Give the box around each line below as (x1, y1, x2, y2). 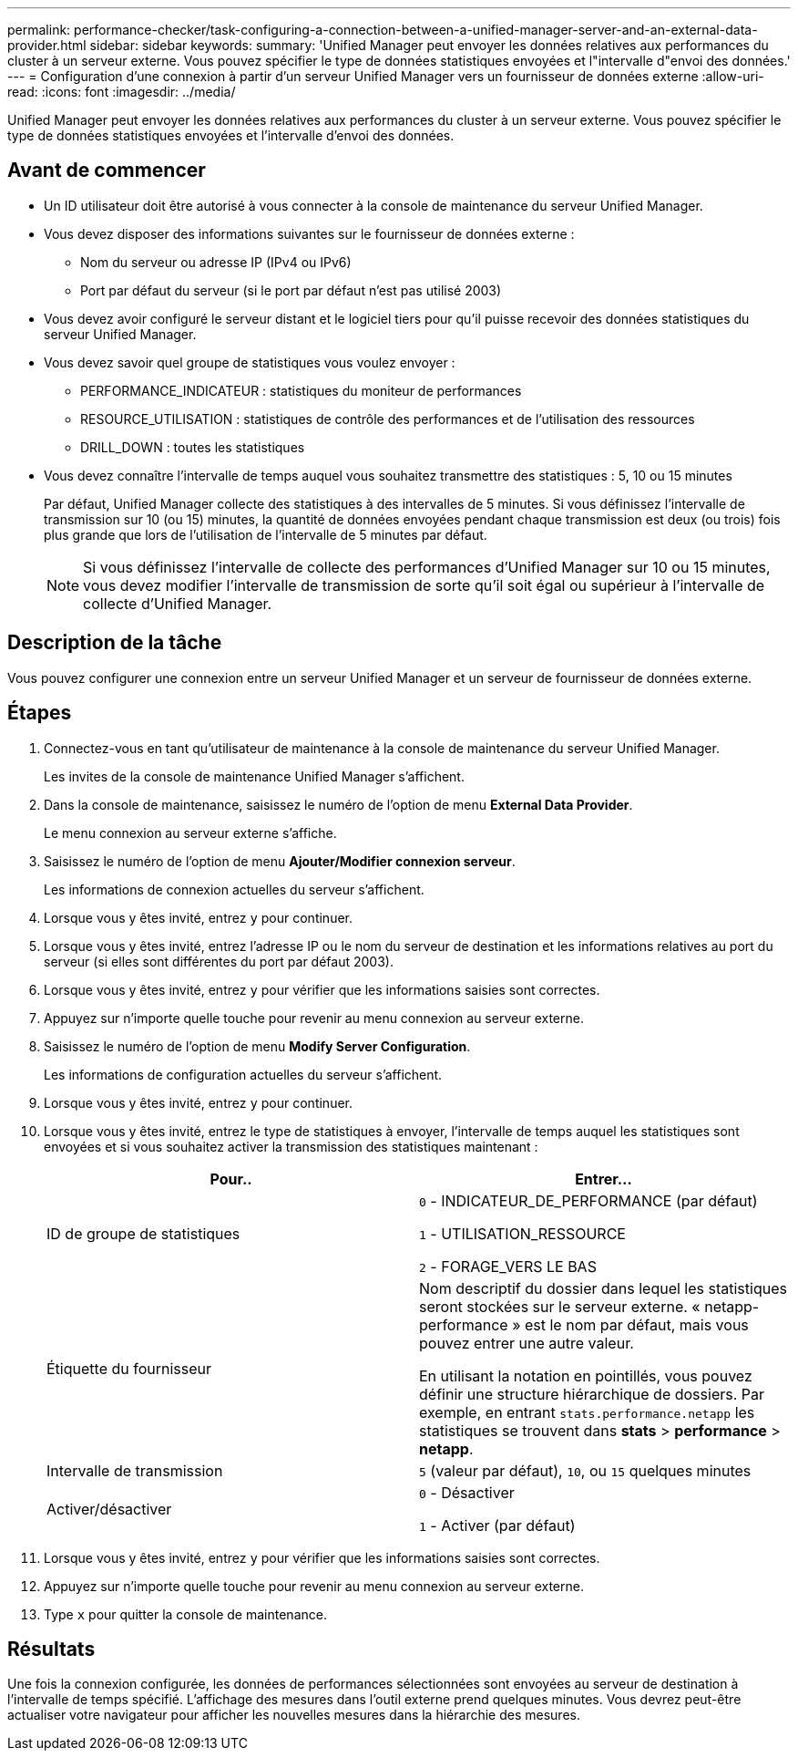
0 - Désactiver (419, 1483, 515, 1502)
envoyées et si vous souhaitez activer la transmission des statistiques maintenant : (44, 1138, 538, 1154)
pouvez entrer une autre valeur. (419, 1333, 634, 1352)
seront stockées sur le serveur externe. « (419, 1297, 701, 1316)
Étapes (7, 701, 72, 725)
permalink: (7, 22, 71, 37)
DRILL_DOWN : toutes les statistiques (80, 439, 305, 455)
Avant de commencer (7, 159, 206, 182)
